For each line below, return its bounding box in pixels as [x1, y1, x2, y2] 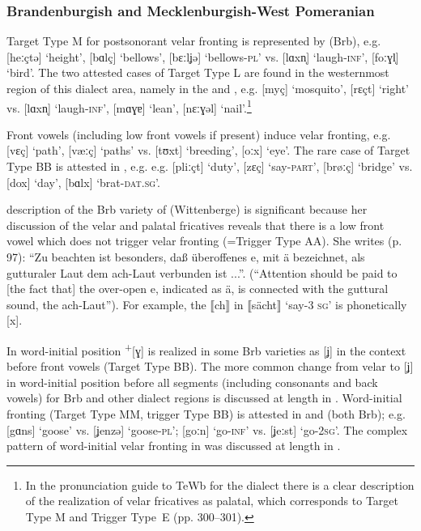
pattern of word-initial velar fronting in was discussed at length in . [6, 437, 341, 454]
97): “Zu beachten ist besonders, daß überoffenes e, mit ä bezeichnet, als [6, 249, 365, 265]
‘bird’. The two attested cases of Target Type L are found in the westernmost [6, 64, 389, 81]
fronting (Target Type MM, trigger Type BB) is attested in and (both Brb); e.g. [6, 406, 406, 422]
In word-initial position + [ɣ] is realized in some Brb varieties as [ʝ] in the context [6, 339, 406, 359]
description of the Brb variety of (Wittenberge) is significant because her [6, 201, 368, 218]
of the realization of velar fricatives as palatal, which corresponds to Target [25, 492, 399, 509]
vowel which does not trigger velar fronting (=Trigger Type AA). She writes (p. [6, 232, 402, 249]
